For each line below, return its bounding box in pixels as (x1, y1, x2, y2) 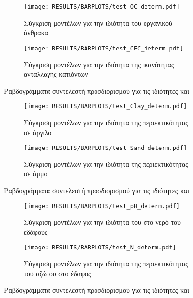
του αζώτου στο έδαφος (24, 268, 91, 278)
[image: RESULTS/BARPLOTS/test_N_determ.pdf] (24, 244, 176, 251)
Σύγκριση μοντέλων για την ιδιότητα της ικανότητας (24, 59, 174, 69)
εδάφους (24, 226, 48, 237)
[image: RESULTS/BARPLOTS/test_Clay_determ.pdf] (24, 103, 187, 110)
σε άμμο (24, 168, 48, 179)
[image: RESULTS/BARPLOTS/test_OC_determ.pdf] (24, 3, 180, 10)
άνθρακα (24, 27, 48, 38)
